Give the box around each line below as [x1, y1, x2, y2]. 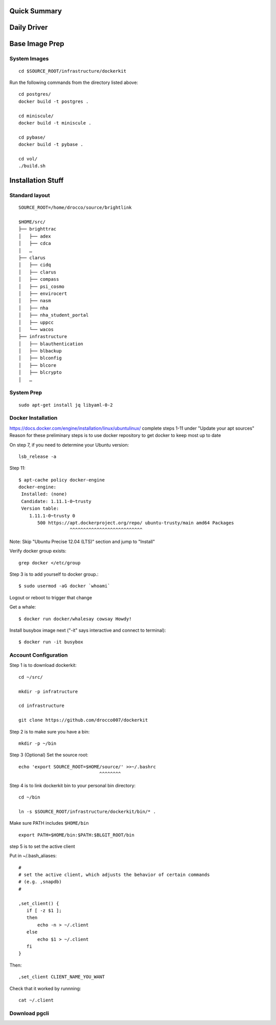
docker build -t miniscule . [18, 120, 91, 125]
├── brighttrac [18, 226, 57, 232]
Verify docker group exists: [9, 548, 66, 554]
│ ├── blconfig [18, 355, 62, 361]
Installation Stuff [9, 176, 64, 185]
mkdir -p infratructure [18, 688, 78, 694]
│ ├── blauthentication [18, 341, 84, 347]
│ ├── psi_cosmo [18, 283, 65, 289]
